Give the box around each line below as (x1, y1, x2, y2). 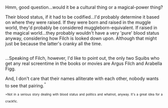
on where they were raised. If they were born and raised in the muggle (5, 20, 151, 25)
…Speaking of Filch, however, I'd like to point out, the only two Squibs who (5, 55, 160, 61)
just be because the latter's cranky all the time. (5, 41, 102, 47)
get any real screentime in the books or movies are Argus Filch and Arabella (5, 60, 162, 67)
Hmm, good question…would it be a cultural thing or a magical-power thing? (5, 5, 163, 10)
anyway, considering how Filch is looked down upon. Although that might (5, 35, 157, 41)
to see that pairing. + (5, 81, 46, 88)
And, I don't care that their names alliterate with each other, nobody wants (5, 75, 159, 82)
